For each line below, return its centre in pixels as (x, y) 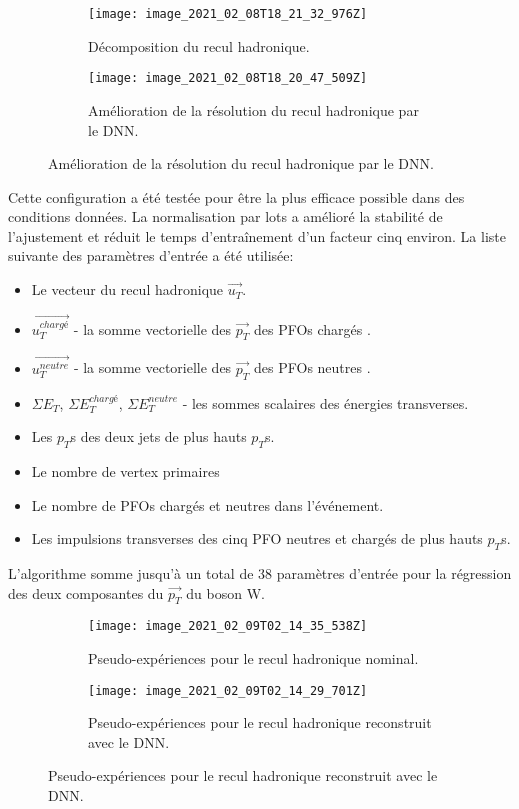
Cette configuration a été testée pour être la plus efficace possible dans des (236, 196)
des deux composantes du (86, 592)
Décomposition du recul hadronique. (199, 45)
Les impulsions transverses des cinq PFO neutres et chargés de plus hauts (257, 538)
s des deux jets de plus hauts (158, 436)
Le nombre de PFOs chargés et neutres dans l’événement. (207, 504)
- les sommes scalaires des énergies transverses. (325, 402)
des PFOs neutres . (312, 367)
